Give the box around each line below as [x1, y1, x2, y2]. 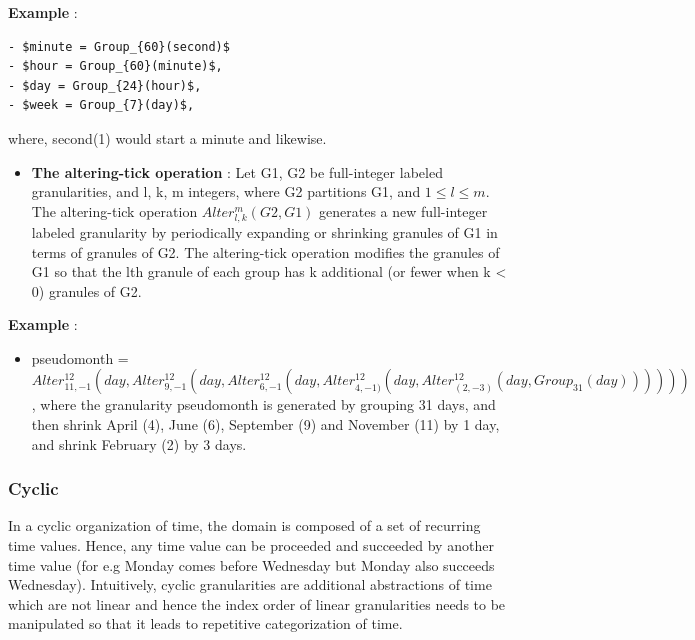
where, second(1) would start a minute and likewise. [8, 127, 327, 148]
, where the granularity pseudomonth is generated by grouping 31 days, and [31, 394, 496, 415]
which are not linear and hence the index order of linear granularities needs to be [8, 593, 506, 614]
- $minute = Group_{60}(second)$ [8, 39, 230, 54]
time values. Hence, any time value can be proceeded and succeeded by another [8, 535, 494, 556]
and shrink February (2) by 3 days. [31, 433, 247, 454]
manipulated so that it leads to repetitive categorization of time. [8, 613, 403, 634]
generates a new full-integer [319, 200, 488, 221]
